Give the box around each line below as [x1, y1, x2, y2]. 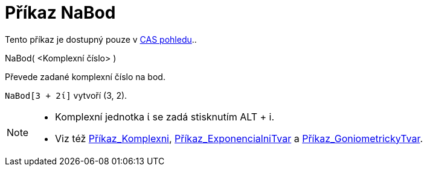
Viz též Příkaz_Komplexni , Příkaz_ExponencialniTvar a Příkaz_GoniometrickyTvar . [55, 132, 423, 145]
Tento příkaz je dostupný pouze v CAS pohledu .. [5, 34, 197, 45]
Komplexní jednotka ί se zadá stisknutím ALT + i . [55, 110, 275, 123]
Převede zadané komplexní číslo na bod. [5, 71, 165, 82]
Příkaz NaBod [5, 2, 116, 23]
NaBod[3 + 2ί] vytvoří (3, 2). [5, 90, 127, 101]
